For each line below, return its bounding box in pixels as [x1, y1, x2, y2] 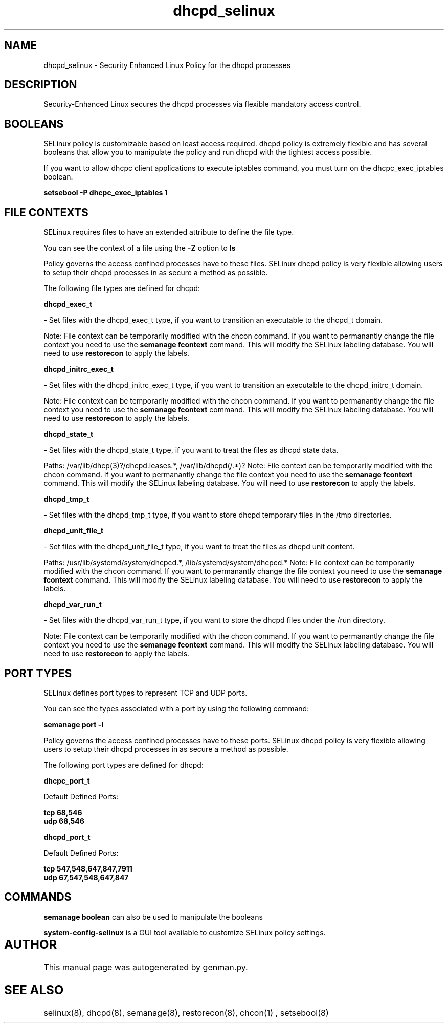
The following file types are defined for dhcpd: [43, 284, 200, 293]
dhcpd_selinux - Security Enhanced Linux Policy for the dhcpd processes [43, 60, 291, 70]
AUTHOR [4, 936, 57, 952]
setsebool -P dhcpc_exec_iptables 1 [43, 188, 168, 197]
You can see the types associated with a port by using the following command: [43, 704, 309, 713]
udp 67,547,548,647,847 [43, 873, 129, 882]
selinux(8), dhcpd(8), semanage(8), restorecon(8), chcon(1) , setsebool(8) [43, 1007, 329, 1018]
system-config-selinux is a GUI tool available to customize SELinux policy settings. [43, 928, 326, 937]
